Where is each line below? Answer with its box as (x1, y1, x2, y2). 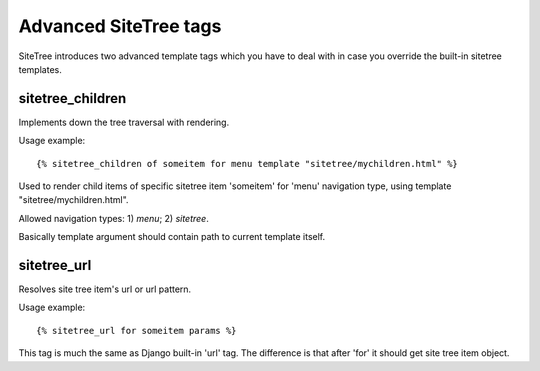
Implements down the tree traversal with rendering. (18, 116, 230, 128)
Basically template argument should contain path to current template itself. (18, 231, 326, 243)
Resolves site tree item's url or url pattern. (18, 283, 192, 295)
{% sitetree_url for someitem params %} (36, 325, 237, 336)
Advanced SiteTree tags (18, 15, 222, 37)
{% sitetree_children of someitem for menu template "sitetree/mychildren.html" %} (36, 158, 459, 169)
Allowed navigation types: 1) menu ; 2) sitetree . (18, 212, 209, 224)
